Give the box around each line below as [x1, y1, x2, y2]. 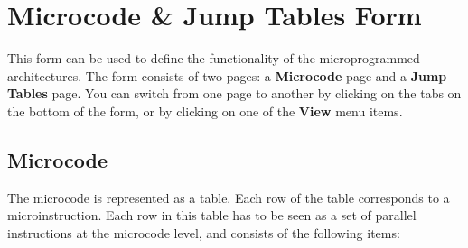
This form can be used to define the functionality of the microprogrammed [7, 49, 420, 68]
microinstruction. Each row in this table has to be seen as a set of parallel [7, 206, 417, 225]
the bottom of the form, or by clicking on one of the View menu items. [7, 101, 403, 120]
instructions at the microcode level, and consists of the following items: [7, 223, 400, 242]
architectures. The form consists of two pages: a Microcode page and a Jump [7, 66, 447, 85]
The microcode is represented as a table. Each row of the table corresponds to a [7, 188, 450, 207]
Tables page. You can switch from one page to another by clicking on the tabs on [7, 84, 462, 103]
